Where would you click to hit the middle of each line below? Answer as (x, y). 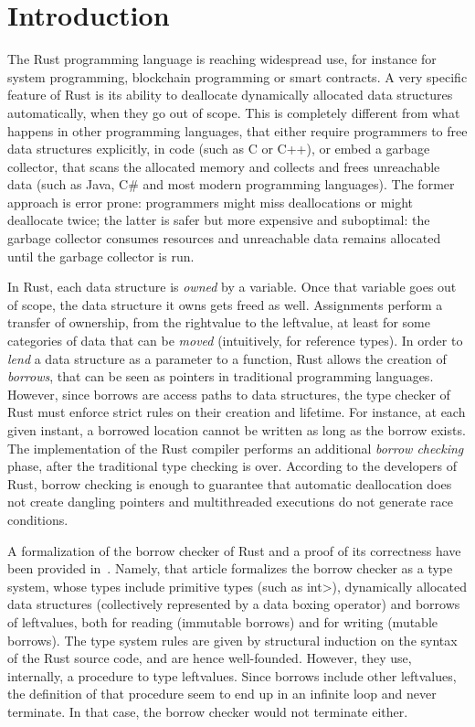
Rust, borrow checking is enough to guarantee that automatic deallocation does (230, 483)
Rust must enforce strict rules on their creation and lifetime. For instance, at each (237, 412)
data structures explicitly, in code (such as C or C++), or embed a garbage (219, 149)
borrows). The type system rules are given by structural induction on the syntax (232, 640)
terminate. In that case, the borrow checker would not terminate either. (208, 711)
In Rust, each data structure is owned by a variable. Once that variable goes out (232, 287)
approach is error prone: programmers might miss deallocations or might (211, 202)
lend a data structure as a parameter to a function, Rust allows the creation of (227, 358)
